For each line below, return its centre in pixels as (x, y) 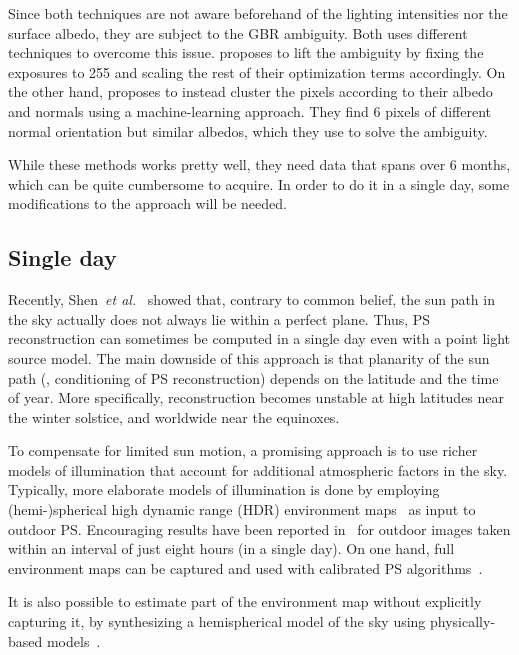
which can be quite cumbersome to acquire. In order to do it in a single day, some (259, 183)
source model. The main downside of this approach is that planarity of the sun (249, 357)
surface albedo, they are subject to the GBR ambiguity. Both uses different (238, 32)
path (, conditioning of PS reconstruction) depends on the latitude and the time (253, 377)
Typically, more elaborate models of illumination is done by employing (224, 489)
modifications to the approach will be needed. (147, 203)
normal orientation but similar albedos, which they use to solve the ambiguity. (248, 130)
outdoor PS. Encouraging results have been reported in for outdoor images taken (259, 528)
